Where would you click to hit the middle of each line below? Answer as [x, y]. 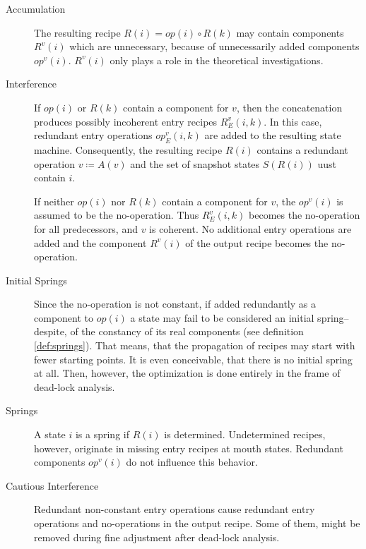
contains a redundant [302, 149]
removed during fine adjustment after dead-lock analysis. [157, 537]
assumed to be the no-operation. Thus [117, 215]
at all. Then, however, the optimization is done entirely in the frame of [187, 373]
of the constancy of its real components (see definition [187, 331]
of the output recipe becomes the [257, 242]
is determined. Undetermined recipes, [245, 434]
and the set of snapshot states [195, 163]
